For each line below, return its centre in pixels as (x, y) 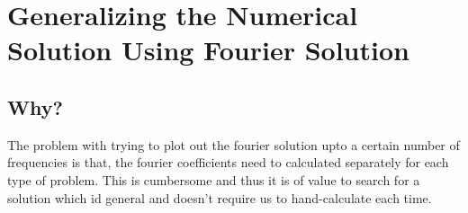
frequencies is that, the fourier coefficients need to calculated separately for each (228, 162)
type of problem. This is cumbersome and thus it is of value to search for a (214, 179)
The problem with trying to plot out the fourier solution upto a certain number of (234, 144)
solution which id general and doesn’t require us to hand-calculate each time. (220, 197)
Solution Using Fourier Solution (208, 50)
